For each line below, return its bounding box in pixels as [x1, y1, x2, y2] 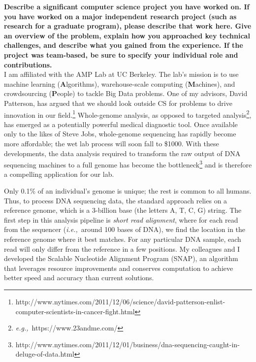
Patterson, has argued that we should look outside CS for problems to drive [4, 98, 232, 108]
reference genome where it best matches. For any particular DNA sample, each [4, 233, 241, 244]
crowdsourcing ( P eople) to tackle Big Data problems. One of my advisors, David [4, 88, 248, 99]
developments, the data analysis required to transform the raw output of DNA [4, 148, 241, 158]
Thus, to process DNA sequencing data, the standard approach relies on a [4, 195, 227, 205]
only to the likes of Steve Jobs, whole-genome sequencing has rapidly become [4, 129, 236, 139]
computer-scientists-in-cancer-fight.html [15, 306, 135, 316]
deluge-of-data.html [15, 349, 74, 359]
